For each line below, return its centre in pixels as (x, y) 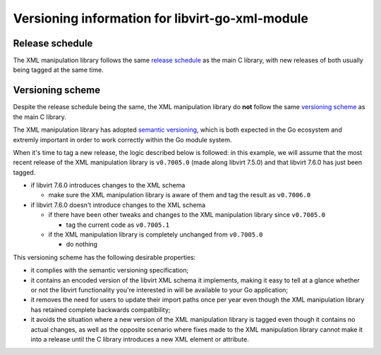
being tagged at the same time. (58, 70)
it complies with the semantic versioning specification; (110, 270)
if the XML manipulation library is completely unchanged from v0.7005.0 (156, 235)
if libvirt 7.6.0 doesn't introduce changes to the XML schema (118, 205)
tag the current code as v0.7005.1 (117, 225)
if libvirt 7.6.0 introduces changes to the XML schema (108, 185)
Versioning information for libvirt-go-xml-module (161, 18)
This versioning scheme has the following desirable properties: (104, 257)
